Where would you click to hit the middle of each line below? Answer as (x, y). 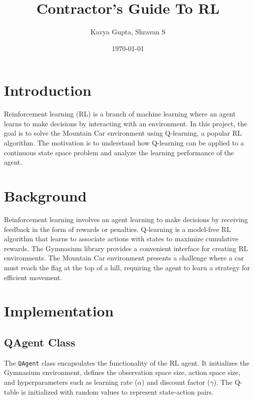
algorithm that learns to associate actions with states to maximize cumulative (121, 239)
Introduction (48, 90)
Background (46, 196)
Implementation (59, 311)
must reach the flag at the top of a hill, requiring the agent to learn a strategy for (127, 267)
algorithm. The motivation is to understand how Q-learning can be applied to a (124, 143)
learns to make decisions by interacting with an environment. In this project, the (126, 123)
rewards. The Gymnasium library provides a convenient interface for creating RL (126, 248)
